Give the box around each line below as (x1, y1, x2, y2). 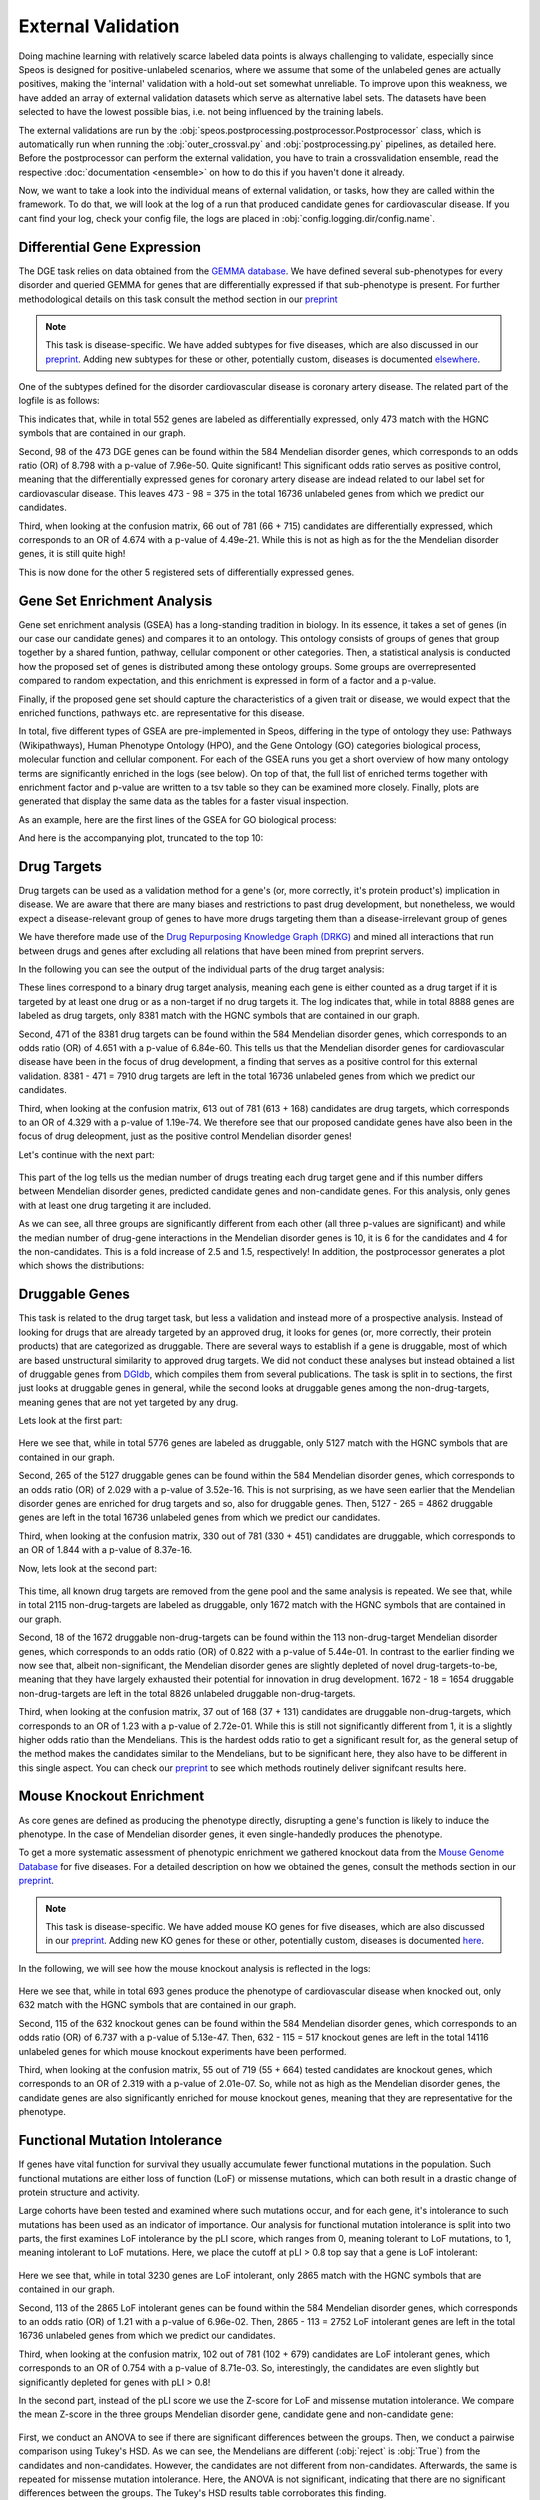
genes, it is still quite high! (18, 548, 126, 560)
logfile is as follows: (18, 395, 100, 407)
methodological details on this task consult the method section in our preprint (18, 293, 338, 305)
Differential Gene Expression (18, 238, 202, 255)
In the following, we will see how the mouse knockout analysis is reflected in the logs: (18, 1962, 371, 1974)
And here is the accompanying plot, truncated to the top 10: (18, 832, 264, 844)
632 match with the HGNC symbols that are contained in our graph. (18, 1999, 297, 2011)
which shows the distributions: (18, 1260, 145, 1272)
